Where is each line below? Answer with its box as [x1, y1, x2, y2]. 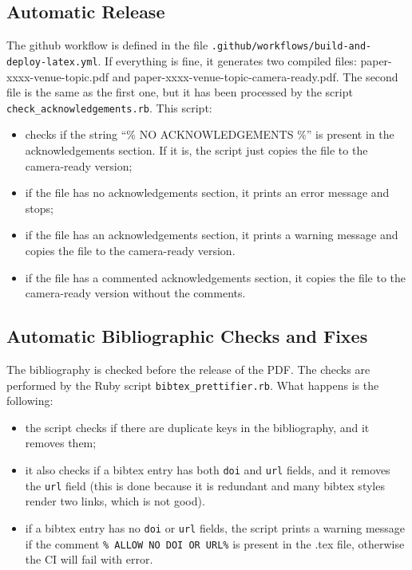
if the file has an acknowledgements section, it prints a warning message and [25, 226, 398, 243]
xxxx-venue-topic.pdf [6, 68, 109, 85]
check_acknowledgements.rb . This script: [6, 99, 212, 116]
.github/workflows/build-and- [211, 41, 372, 53]
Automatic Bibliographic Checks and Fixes [6, 324, 368, 348]
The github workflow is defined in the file [6, 37, 208, 53]
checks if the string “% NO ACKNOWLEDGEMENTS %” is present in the [25, 126, 394, 143]
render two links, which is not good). [25, 493, 205, 509]
